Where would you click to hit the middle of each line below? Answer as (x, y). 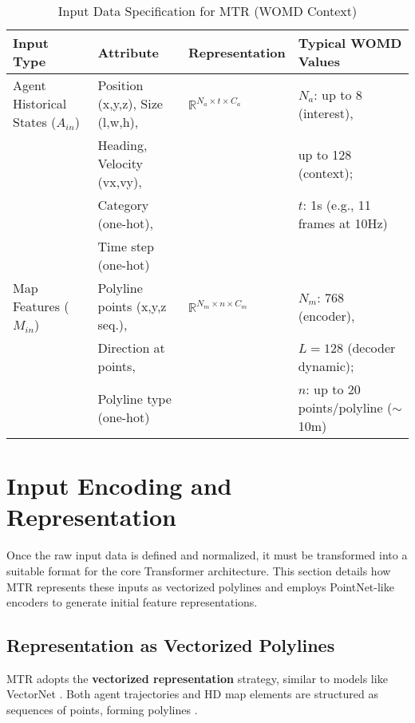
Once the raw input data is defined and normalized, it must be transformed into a (207, 555)
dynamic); (326, 366)
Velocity (121, 163)
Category (123, 205)
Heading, (123, 145)
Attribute (128, 52)
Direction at (131, 348)
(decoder (372, 348)
